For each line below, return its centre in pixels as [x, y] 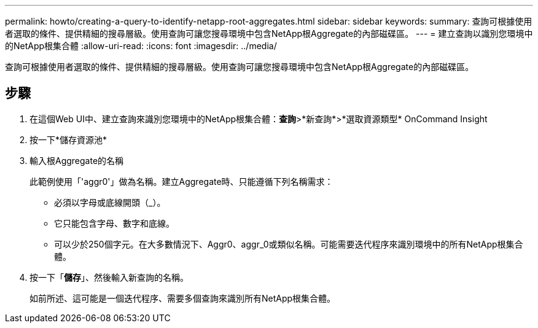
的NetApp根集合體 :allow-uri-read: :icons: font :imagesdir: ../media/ [141, 46]
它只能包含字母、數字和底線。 [114, 223]
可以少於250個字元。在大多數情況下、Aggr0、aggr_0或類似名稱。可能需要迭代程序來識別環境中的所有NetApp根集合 [289, 244]
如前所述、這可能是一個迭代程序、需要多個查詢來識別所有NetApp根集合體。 [183, 298]
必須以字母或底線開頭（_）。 [110, 202]
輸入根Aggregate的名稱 [77, 160]
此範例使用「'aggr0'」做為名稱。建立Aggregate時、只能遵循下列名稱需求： [181, 181]
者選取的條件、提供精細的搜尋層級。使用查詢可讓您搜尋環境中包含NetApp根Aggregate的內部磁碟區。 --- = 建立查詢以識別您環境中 [269, 33]
